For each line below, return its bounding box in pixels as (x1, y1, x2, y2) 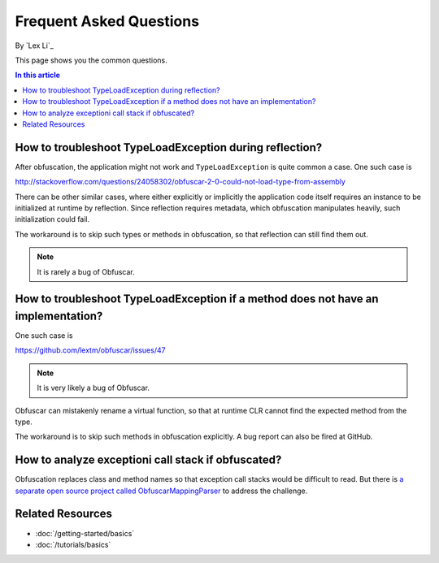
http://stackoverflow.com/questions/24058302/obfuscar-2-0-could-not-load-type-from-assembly (15, 177, 346, 187)
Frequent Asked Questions (15, 12, 199, 30)
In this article (15, 70, 61, 80)
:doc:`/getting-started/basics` (35, 528, 135, 538)
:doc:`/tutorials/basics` (35, 539, 111, 549)
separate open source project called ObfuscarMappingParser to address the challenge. (15, 486, 308, 496)
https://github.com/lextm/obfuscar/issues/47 (15, 345, 166, 355)
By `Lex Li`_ (15, 41, 54, 50)
